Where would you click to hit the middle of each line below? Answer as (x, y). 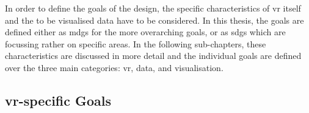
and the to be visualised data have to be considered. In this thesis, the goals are (154, 20)
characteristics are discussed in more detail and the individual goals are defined (153, 56)
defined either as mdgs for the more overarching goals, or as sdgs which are (145, 32)
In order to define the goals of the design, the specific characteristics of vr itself (153, 8)
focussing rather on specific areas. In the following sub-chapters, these (136, 43)
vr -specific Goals (58, 100)
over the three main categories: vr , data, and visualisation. (114, 67)
